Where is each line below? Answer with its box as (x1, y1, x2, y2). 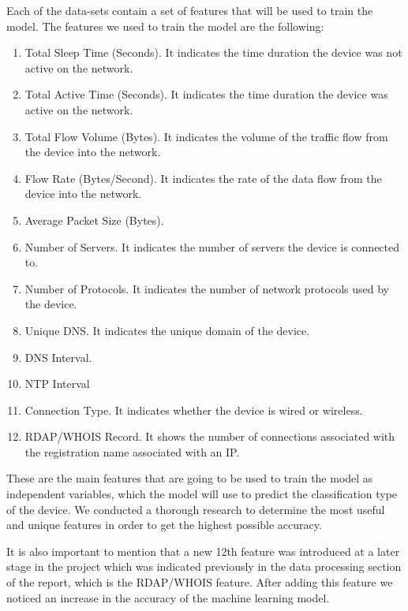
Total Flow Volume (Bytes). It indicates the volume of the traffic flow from (24, 128, 388, 144)
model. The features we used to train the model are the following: (6, 17, 324, 34)
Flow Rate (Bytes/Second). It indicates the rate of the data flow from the (24, 170, 382, 186)
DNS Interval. (24, 348, 92, 365)
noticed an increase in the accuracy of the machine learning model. (6, 589, 330, 605)
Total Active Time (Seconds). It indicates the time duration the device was (24, 86, 388, 102)
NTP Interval (24, 375, 90, 392)
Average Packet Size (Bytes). (24, 211, 164, 228)
